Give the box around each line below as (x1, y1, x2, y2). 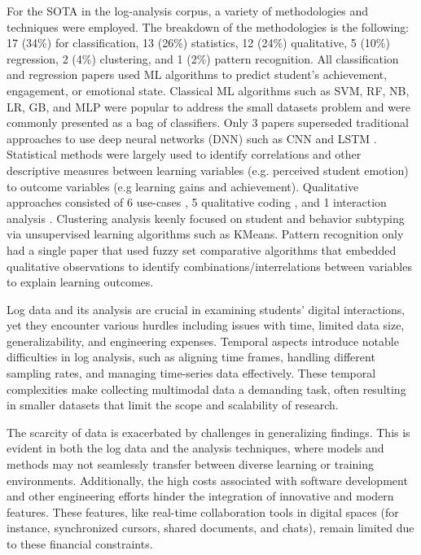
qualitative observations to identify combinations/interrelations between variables (7, 257, 412, 274)
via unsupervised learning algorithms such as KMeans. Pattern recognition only (7, 225, 404, 243)
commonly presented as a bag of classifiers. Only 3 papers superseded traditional (7, 114, 409, 131)
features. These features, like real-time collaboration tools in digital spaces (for (7, 503, 399, 520)
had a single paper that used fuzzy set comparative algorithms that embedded (7, 241, 397, 258)
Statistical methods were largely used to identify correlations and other (7, 146, 362, 163)
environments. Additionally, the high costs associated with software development (7, 471, 408, 488)
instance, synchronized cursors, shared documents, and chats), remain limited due (7, 519, 414, 536)
